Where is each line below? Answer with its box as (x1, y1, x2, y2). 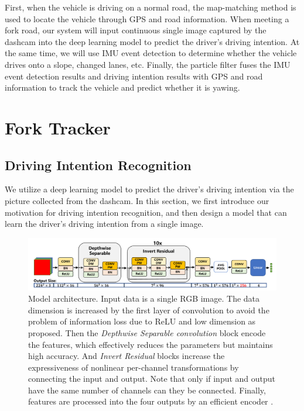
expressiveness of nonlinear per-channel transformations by (28, 361, 239, 373)
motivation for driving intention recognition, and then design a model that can (5, 206, 287, 218)
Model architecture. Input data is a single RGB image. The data (28, 292, 260, 305)
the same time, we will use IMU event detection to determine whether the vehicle (5, 47, 297, 59)
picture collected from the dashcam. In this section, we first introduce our (5, 194, 269, 206)
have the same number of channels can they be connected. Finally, (28, 384, 266, 396)
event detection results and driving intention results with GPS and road (5, 70, 263, 82)
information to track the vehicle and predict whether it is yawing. (5, 81, 240, 94)
